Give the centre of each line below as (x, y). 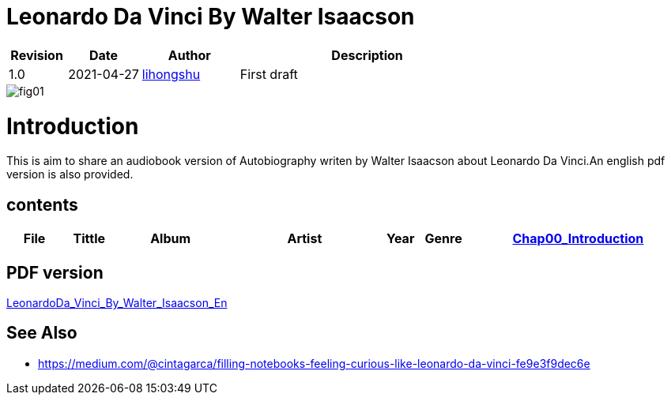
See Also (42, 333)
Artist (305, 239)
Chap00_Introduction (578, 239)
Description (367, 55)
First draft (269, 74)
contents (42, 204)
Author (189, 55)
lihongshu (171, 74)
